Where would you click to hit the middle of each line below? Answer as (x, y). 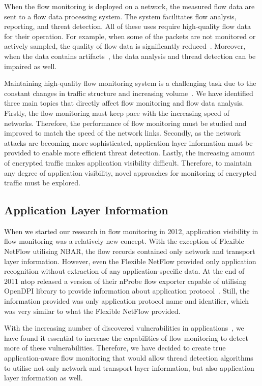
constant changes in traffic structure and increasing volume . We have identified (129, 93)
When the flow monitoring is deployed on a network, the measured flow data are (129, 6)
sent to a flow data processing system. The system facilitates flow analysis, (120, 16)
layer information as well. (43, 378)
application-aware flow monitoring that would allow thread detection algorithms (129, 358)
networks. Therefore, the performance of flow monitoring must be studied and (125, 123)
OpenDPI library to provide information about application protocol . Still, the (127, 291)
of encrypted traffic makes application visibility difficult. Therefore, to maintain (128, 162)
